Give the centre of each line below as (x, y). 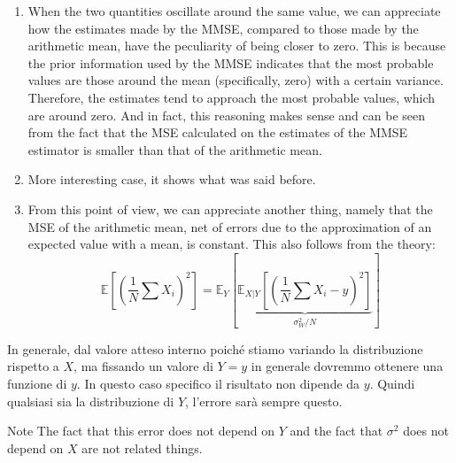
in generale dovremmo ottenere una (347, 366)
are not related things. (142, 448)
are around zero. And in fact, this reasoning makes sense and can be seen (226, 115)
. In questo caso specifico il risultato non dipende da (218, 383)
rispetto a (33, 366)
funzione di (37, 383)
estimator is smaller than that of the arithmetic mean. (175, 149)
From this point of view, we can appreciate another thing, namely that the (230, 208)
